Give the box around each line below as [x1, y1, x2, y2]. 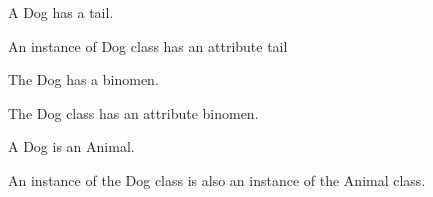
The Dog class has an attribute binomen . [8, 102, 259, 123]
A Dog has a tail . [8, 2, 114, 22]
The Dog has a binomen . [8, 69, 159, 90]
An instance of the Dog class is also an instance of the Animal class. [8, 169, 426, 190]
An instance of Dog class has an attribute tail [8, 35, 288, 56]
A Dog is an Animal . [8, 136, 135, 157]
